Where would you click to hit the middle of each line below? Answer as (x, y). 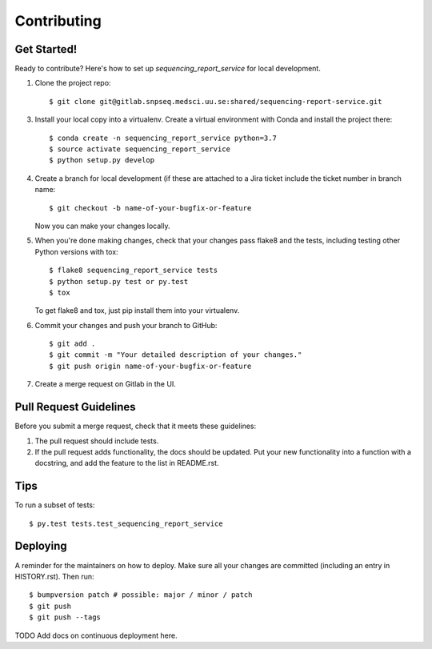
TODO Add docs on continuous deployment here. (96, 635)
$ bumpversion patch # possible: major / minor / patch (141, 595)
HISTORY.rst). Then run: (54, 576)
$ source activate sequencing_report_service (140, 149)
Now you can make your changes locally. (102, 226)
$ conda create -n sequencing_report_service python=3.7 (163, 138)
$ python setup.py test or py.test (119, 281)
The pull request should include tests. (97, 441)
